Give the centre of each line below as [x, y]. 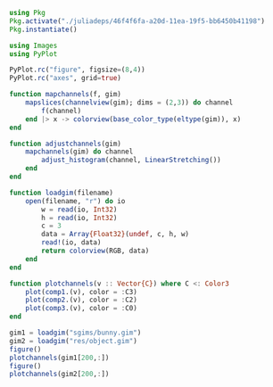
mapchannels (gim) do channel [79, 152]
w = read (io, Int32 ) [79, 210]
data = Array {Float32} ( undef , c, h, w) [116, 235]
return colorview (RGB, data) [95, 251]
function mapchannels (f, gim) [66, 95]
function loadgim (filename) [62, 193]
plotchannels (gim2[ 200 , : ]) [59, 375]
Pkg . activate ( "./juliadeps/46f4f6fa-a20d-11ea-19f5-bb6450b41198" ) [137, 21]
